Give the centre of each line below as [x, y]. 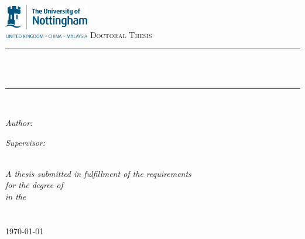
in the [16, 197]
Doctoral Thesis [121, 34]
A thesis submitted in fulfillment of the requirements [98, 173]
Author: [19, 123]
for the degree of [34, 185]
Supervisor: [25, 142]
